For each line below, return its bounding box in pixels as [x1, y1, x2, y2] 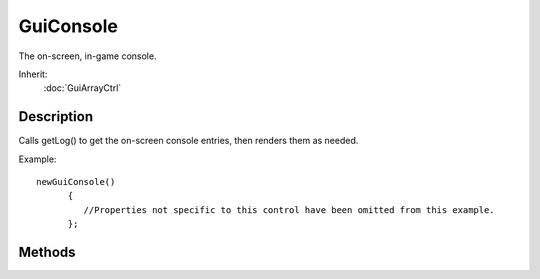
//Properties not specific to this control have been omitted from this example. [83, 204, 495, 215]
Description [18, 108, 94, 125]
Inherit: [18, 68, 48, 80]
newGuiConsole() [36, 176, 116, 188]
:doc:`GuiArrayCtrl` [43, 82, 122, 94]
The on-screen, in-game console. [18, 50, 157, 62]
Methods [18, 244, 76, 260]
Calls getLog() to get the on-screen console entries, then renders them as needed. [18, 135, 359, 147]
